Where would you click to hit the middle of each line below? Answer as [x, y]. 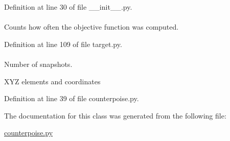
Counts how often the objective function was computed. [91, 27]
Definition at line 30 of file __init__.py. [68, 7]
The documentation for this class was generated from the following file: [115, 115]
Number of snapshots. [38, 64]
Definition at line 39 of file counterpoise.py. [72, 98]
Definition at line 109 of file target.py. [63, 44]
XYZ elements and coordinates [52, 81]
